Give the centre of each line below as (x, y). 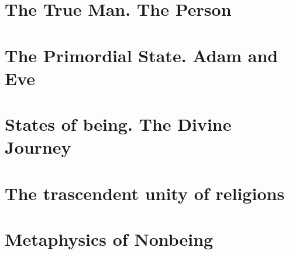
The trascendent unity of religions (145, 193)
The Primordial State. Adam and (142, 55)
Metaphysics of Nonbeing (109, 239)
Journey (38, 147)
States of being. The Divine (118, 124)
